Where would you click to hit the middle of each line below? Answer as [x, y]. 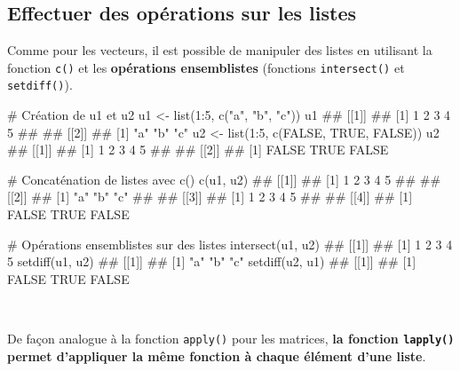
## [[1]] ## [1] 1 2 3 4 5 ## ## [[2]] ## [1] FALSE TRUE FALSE [198, 150]
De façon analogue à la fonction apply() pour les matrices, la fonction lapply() [231, 339]
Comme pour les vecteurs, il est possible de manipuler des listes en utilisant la [220, 50]
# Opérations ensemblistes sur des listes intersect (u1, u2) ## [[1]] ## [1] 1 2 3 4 [230, 244]
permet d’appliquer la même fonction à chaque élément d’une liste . [217, 355]
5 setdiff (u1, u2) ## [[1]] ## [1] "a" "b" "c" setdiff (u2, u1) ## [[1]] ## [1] [212, 261]
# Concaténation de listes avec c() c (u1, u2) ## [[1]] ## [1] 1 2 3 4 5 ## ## [224, 179]
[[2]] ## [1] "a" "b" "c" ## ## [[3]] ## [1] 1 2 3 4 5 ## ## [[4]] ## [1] [210, 197]
